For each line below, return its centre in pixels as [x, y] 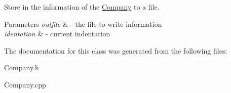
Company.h [22, 67]
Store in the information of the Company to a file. [82, 7]
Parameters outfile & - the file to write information [83, 24]
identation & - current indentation [57, 34]
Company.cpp [25, 84]
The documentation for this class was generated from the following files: [116, 50]
